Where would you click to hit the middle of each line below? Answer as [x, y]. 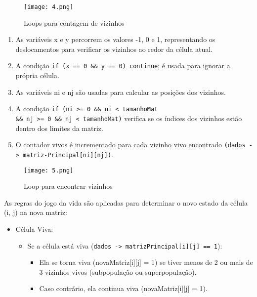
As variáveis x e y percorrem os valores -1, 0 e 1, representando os [115, 39]
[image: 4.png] [49, 7]
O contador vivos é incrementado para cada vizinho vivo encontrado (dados [130, 145]
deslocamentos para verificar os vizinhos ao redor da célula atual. [114, 49]
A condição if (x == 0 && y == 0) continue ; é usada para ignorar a [123, 65]
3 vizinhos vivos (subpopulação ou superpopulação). [118, 272]
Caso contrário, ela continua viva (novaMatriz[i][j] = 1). [123, 288]
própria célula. [37, 75]
